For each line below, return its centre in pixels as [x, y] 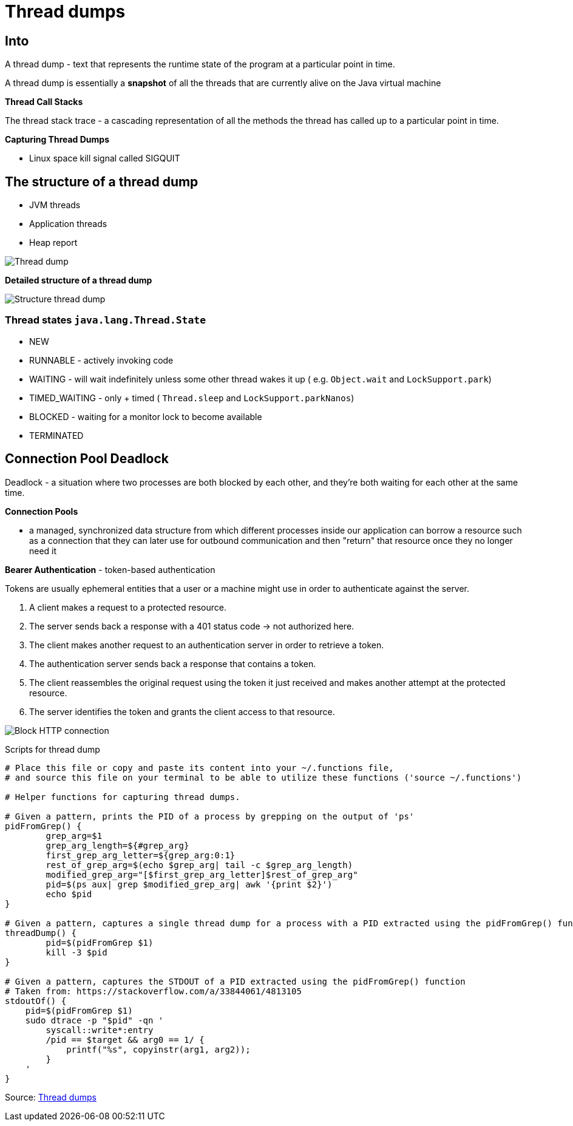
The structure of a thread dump [102, 181]
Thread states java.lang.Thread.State [105, 320]
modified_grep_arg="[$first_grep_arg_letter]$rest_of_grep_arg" [202, 874]
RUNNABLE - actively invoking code [101, 360]
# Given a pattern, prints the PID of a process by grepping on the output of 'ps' [210, 816]
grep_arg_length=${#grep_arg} [117, 845]
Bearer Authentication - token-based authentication [110, 569]
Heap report [53, 243]
